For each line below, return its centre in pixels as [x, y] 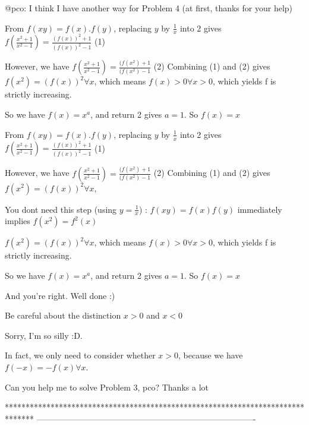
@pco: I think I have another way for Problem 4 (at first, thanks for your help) [149, 8]
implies [18, 221]
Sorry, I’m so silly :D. [44, 335]
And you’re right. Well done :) [60, 295]
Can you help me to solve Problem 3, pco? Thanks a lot [107, 387]
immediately [260, 209]
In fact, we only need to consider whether [80, 355]
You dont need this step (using [61, 209]
